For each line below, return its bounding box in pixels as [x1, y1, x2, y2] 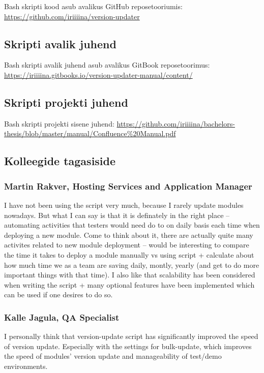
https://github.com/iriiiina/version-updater [4, 11, 140, 21]
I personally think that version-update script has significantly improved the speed [4, 331, 258, 341]
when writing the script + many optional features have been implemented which [4, 279, 255, 290]
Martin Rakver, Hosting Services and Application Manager [4, 179, 252, 192]
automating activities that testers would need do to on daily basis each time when [4, 220, 260, 230]
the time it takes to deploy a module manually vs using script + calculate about [4, 249, 254, 260]
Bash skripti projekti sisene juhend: [4, 118, 114, 129]
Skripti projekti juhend [4, 94, 128, 110]
